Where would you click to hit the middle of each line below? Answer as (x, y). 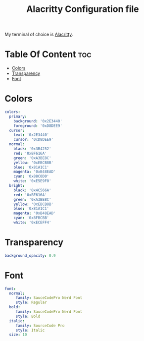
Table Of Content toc (48, 54)
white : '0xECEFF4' (32, 223)
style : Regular (31, 303)
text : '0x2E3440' (31, 135)
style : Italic (30, 330)
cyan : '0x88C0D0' (31, 176)
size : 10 (18, 335)
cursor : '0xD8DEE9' (34, 140)
